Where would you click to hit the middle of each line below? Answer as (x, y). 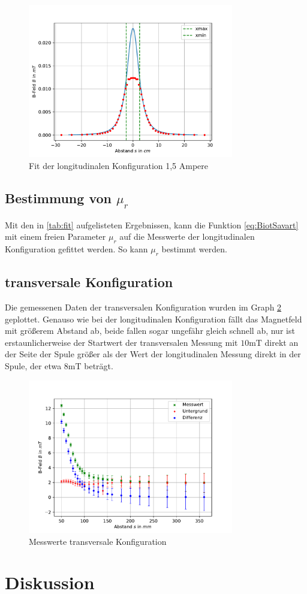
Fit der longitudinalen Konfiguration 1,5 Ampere (119, 165)
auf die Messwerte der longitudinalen (187, 236)
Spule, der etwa (33, 365)
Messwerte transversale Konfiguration (98, 541)
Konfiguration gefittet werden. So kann (76, 248)
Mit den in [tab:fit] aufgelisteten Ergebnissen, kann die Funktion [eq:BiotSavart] (152, 224)
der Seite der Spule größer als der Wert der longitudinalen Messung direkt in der (153, 354)
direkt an (282, 342)
